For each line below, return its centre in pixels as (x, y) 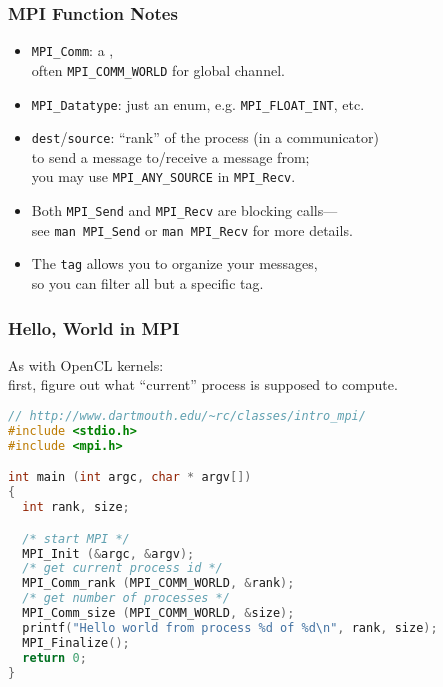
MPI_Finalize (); (76, 642)
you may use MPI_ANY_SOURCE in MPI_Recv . (163, 176)
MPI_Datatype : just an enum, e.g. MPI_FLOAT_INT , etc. (198, 103)
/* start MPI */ (76, 538)
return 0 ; (54, 657)
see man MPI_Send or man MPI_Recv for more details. (192, 229)
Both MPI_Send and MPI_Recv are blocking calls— (184, 210)
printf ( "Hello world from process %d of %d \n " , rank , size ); (230, 627)
